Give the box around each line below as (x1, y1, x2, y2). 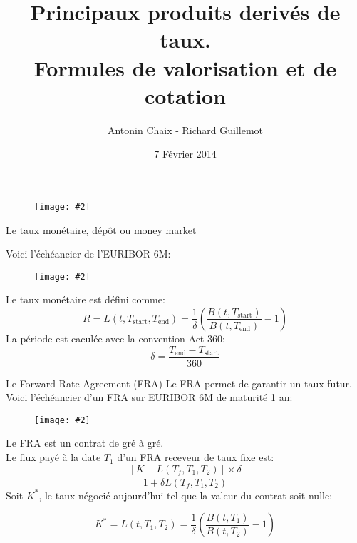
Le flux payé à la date (6, 450, 101, 465)
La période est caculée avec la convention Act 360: (6, 330, 225, 345)
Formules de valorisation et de (33, 53, 337, 82)
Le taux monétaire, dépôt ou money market (6, 222, 197, 237)
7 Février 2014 (154, 146, 217, 161)
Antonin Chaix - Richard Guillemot (107, 122, 264, 137)
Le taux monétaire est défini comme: (6, 292, 165, 307)
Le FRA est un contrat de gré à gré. (6, 435, 164, 450)
